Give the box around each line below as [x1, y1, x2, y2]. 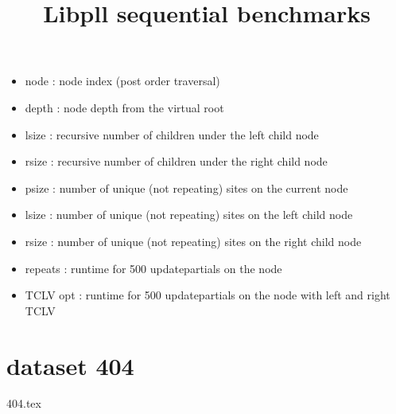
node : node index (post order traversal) [25, 72, 220, 89]
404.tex [6, 395, 41, 412]
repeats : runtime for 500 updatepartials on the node [25, 260, 282, 276]
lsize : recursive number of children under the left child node [25, 126, 319, 143]
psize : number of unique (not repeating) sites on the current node [25, 179, 348, 196]
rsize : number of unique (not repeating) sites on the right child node [25, 232, 362, 249]
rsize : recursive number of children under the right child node [25, 153, 328, 170]
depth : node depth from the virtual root [25, 99, 224, 115]
